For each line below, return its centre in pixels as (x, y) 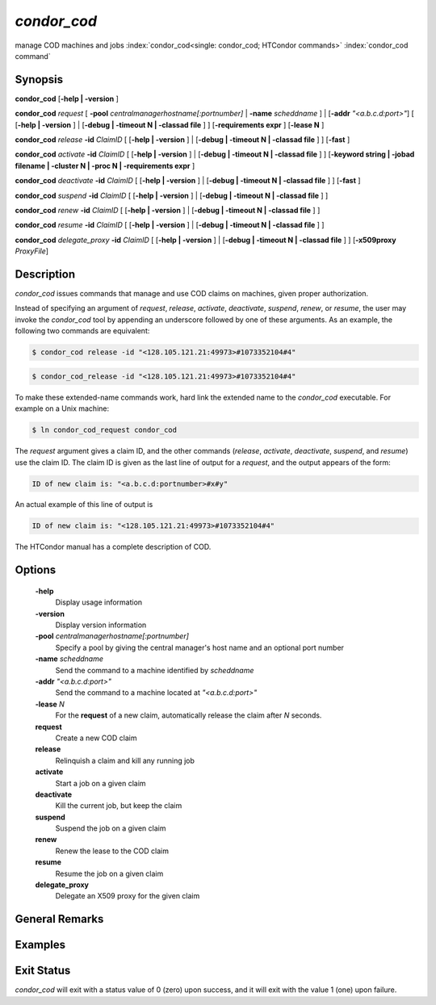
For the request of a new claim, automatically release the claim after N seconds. (189, 715)
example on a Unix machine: (62, 408)
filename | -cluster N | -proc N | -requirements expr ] (105, 165)
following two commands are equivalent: (82, 331)
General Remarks (59, 919)
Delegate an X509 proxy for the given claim (128, 896)
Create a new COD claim (96, 738)
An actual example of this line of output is (84, 505)
